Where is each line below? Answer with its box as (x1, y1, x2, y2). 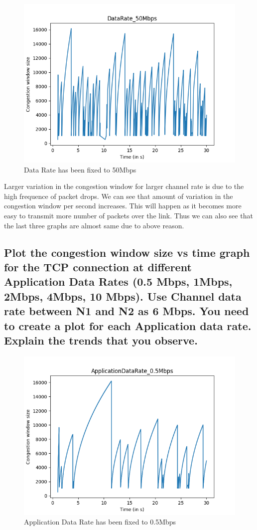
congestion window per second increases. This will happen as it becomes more (4, 200, 242, 211)
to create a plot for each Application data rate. (4, 318, 252, 333)
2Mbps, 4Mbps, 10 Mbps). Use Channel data (4, 288, 242, 304)
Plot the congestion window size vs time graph (4, 244, 250, 260)
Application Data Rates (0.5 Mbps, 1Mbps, (4, 274, 233, 289)
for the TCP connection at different (4, 259, 192, 274)
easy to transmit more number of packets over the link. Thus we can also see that (4, 210, 253, 220)
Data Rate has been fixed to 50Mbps (24, 164, 136, 175)
